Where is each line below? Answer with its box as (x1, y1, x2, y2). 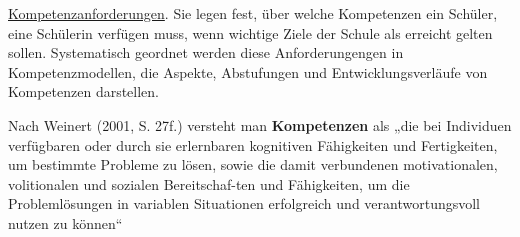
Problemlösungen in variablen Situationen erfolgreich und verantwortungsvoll (8, 193, 480, 214)
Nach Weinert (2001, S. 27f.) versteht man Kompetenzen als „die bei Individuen (8, 114, 512, 135)
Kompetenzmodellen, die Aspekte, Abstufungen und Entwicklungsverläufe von (8, 61, 488, 82)
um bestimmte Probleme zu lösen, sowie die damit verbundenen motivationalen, (8, 154, 498, 175)
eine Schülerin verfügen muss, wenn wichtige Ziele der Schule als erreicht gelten (8, 22, 493, 43)
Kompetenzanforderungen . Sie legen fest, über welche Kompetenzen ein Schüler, (8, 3, 498, 23)
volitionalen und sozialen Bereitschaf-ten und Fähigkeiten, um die (8, 173, 410, 194)
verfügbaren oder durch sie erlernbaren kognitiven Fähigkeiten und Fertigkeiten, (8, 134, 498, 155)
